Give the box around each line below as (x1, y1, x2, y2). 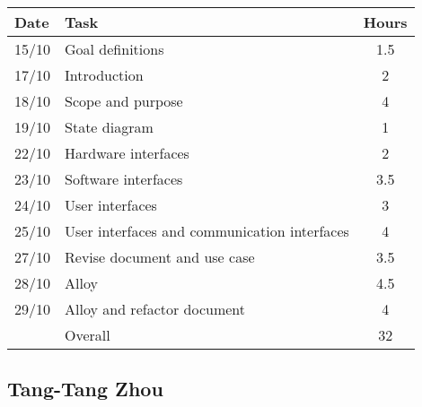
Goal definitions (65, 39, 164, 59)
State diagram (65, 117, 154, 137)
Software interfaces (65, 169, 183, 189)
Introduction (65, 65, 144, 85)
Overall (65, 325, 110, 345)
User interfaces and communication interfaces (65, 221, 349, 241)
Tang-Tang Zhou (7, 375, 163, 403)
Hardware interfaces (65, 143, 189, 163)
